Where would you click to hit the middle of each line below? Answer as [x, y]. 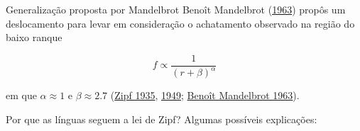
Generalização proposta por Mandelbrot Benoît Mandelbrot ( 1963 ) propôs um [176, 9]
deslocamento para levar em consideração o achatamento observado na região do [180, 23]
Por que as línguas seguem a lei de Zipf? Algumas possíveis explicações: [162, 119]
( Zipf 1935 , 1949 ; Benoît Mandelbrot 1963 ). [205, 95]
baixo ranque [34, 37]
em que [21, 95]
